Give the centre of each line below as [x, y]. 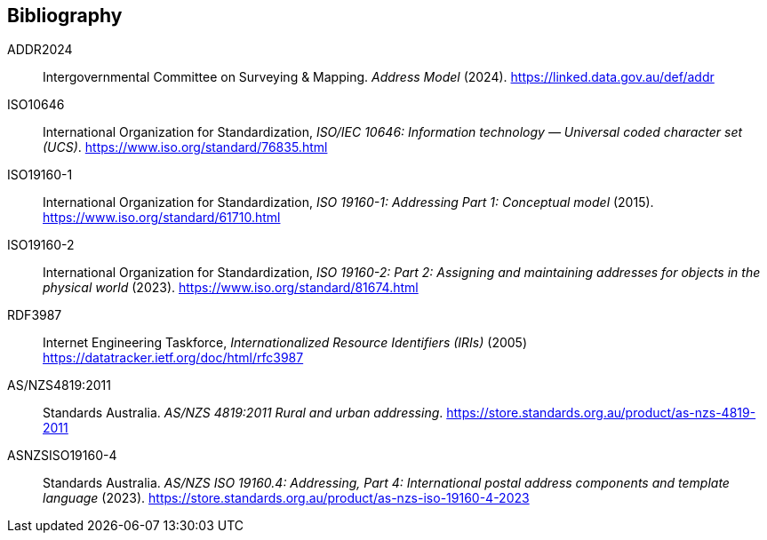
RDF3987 [35, 315]
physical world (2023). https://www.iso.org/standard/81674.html [231, 288]
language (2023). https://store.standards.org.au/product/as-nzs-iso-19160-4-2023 [286, 498]
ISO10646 [36, 105]
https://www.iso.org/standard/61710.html [162, 218]
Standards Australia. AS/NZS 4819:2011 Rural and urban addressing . [243, 413]
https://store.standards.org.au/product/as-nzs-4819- [601, 413]
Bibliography [65, 16]
